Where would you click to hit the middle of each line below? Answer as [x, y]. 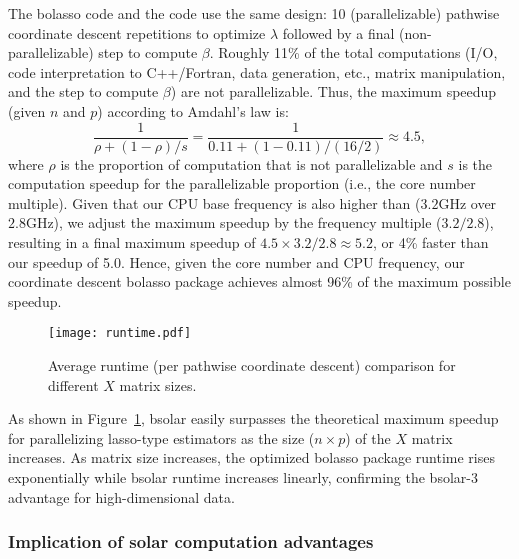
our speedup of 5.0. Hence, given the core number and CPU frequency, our [236, 261]
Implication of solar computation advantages [191, 541]
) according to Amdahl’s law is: [193, 110]
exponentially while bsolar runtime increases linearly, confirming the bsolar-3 [243, 477]
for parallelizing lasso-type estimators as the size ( [161, 437]
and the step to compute [83, 91]
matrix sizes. [158, 384]
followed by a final [338, 32]
